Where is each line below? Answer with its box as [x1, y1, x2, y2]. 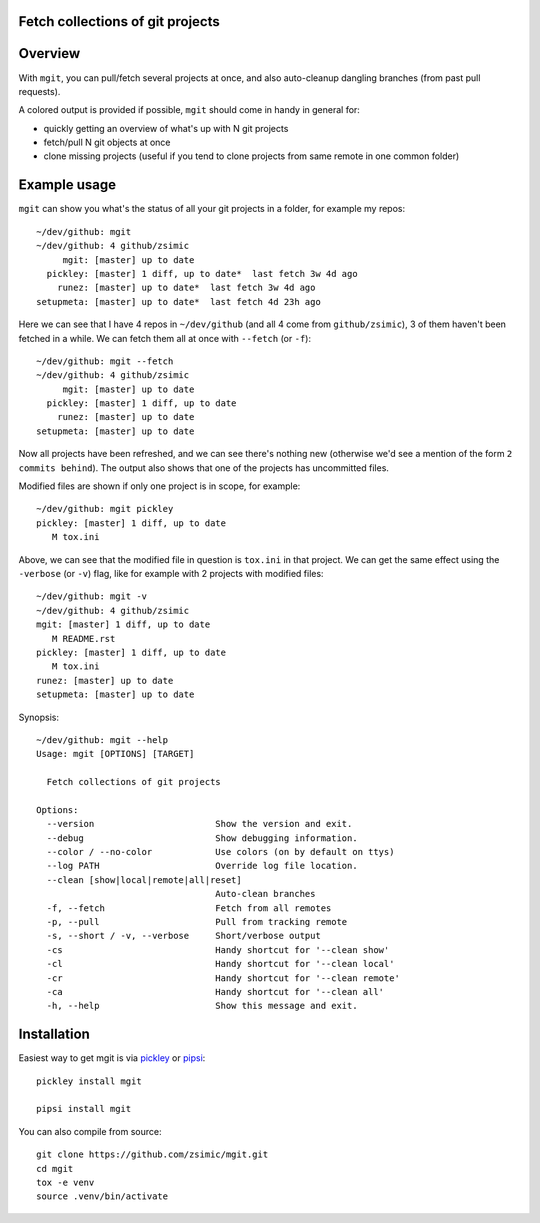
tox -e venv [36, 1176, 95, 1188]
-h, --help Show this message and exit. [46, 1000, 359, 1012]
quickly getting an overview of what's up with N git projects [43, 122, 289, 134]
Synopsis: [18, 711, 60, 723]
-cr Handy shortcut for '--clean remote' [46, 972, 400, 984]
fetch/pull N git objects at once [43, 136, 171, 149]
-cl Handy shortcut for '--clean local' [46, 958, 395, 970]
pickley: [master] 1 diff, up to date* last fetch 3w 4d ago [46, 268, 359, 279]
